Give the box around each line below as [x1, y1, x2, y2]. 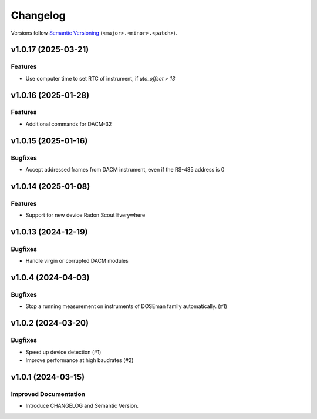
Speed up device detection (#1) [25, 348, 102, 356]
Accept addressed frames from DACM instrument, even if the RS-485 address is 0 [25, 166, 225, 173]
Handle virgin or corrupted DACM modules [25, 257, 129, 264]
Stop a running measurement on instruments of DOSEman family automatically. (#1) [25, 303, 227, 310]
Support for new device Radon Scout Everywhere [25, 212, 146, 219]
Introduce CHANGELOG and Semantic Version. [25, 403, 139, 410]
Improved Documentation [11, 390, 86, 398]
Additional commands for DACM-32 [25, 120, 112, 128]
